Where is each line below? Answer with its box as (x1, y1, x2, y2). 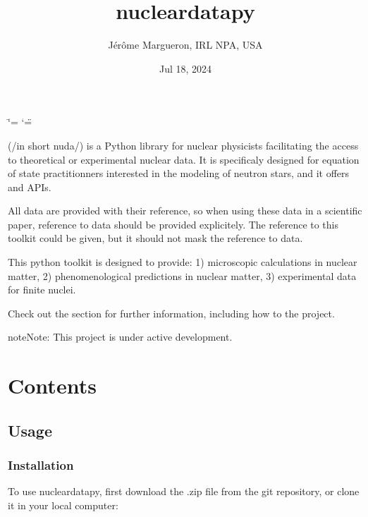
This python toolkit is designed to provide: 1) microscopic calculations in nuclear (8, 255, 357, 269)
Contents (8, 371, 97, 400)
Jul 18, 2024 (159, 61, 212, 75)
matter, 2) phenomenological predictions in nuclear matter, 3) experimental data (8, 268, 357, 283)
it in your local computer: (8, 498, 118, 512)
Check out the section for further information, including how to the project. (8, 305, 335, 320)
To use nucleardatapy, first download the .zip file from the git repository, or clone (8, 484, 360, 499)
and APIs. (8, 179, 51, 194)
